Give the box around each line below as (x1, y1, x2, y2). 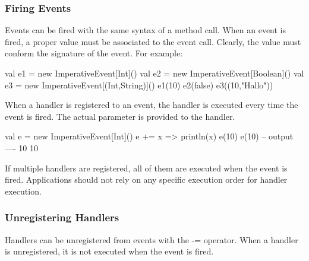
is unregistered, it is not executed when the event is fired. (5, 245, 214, 257)
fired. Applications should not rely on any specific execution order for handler (5, 173, 288, 186)
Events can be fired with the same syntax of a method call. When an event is (5, 24, 286, 36)
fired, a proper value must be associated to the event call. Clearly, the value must (5, 35, 301, 47)
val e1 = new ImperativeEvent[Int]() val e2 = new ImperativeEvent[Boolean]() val (5, 67, 304, 79)
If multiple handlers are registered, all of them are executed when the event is (5, 161, 288, 174)
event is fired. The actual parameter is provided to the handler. (5, 110, 235, 122)
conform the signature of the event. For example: (5, 47, 183, 59)
